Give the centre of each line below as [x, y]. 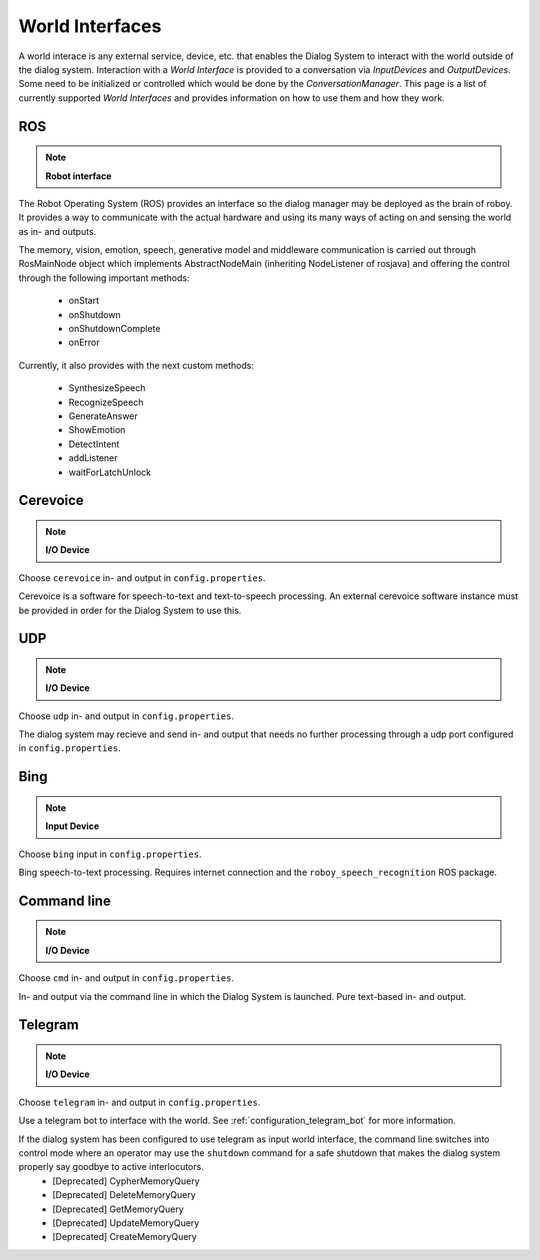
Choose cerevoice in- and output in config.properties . [142, 577]
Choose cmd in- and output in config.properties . [126, 978]
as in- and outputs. [57, 231]
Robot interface [78, 176]
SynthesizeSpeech [107, 388]
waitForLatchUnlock [110, 472]
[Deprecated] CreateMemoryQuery [124, 1237]
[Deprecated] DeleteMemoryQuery [124, 1195]
